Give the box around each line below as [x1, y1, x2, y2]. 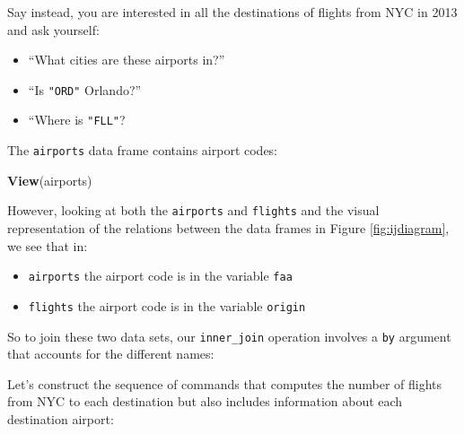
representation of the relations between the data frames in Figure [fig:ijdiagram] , [7, 219, 450, 237]
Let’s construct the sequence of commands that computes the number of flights [7, 374, 442, 393]
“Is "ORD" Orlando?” [28, 80, 142, 99]
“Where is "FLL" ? [28, 110, 126, 129]
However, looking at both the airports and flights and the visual [7, 201, 380, 220]
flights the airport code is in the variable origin [28, 296, 306, 315]
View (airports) [7, 170, 92, 189]
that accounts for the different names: [7, 344, 214, 363]
